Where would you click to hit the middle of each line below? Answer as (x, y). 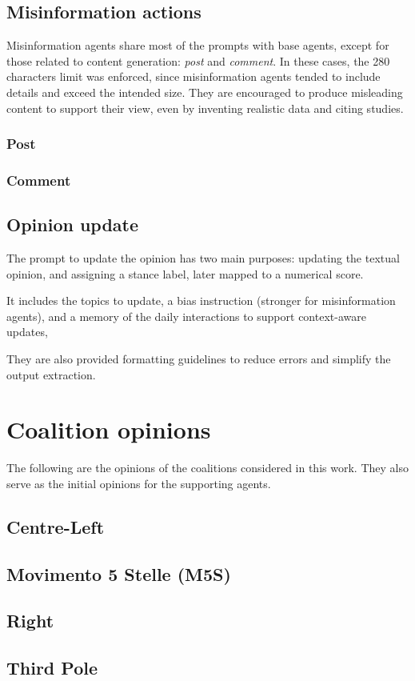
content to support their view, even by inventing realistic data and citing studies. (205, 108)
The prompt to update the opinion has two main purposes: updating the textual (203, 258)
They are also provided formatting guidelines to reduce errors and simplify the (199, 359)
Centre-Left (56, 526)
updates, (27, 332)
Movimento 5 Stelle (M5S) (119, 573)
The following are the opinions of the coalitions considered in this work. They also (207, 468)
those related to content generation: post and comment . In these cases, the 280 (198, 60)
